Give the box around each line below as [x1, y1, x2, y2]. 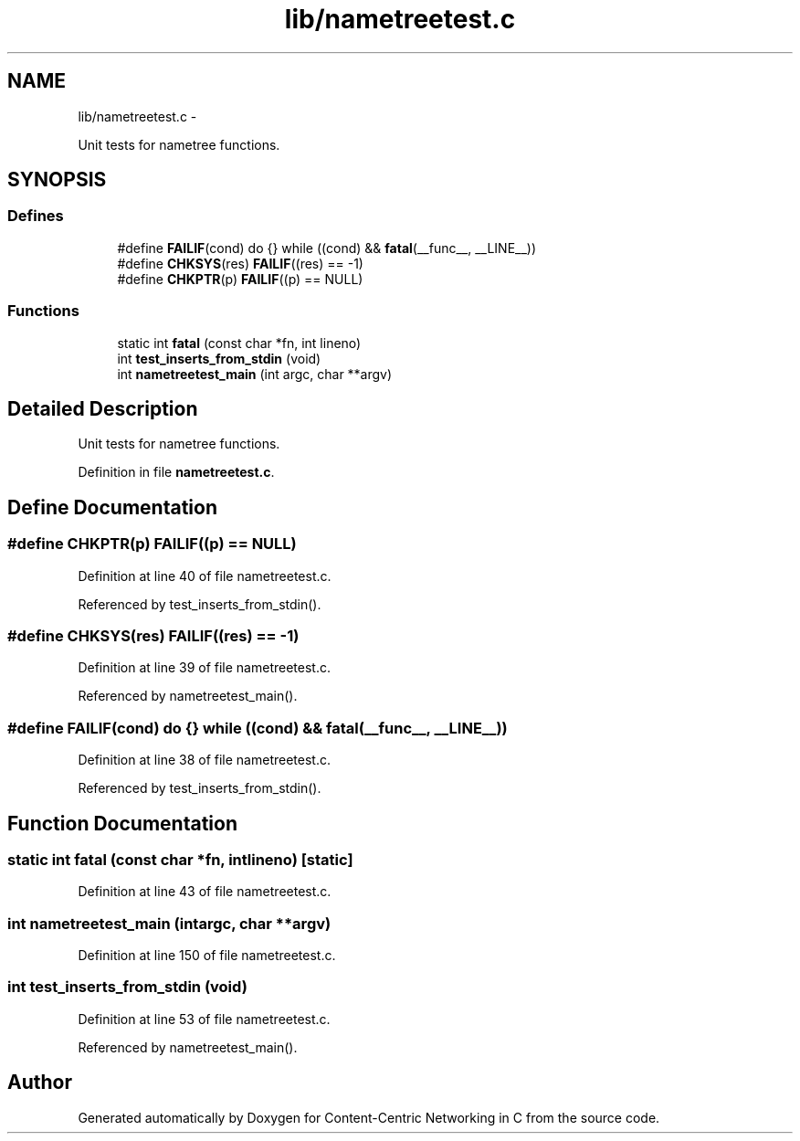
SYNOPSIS [7, 168, 107, 192]
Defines [7, 206, 64, 226]
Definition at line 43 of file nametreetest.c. [78, 883, 332, 900]
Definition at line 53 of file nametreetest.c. [78, 1010, 331, 1027]
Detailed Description [7, 396, 198, 420]
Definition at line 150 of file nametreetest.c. [78, 947, 336, 964]
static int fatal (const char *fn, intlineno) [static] [7, 850, 353, 869]
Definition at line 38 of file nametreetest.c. [78, 752, 331, 768]
